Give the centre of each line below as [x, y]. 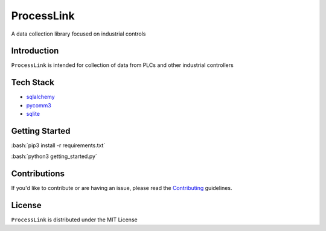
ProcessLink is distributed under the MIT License [75, 220]
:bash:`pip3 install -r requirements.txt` [58, 145]
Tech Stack [33, 82]
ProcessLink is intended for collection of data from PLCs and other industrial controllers [122, 65]
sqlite [33, 114]
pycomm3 [39, 105]
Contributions [38, 174]
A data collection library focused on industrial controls [78, 34]
